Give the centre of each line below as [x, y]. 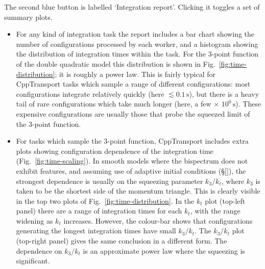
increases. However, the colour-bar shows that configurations [158, 220]
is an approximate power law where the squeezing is [164, 250]
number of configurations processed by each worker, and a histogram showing [137, 44]
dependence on [39, 250]
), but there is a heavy [224, 93]
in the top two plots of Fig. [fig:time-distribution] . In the [105, 200]
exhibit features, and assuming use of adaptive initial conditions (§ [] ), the [131, 170]
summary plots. [28, 17]
